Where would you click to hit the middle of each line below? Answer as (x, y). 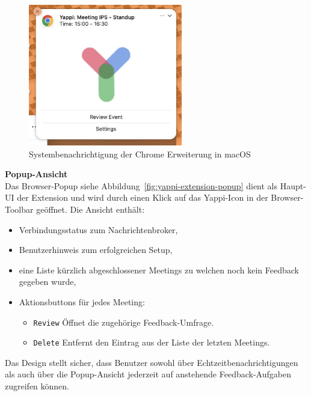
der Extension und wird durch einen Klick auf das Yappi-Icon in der (143, 197)
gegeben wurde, (48, 282)
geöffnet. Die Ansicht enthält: (91, 209)
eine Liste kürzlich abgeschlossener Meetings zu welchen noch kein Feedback (159, 270)
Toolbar (19, 209)
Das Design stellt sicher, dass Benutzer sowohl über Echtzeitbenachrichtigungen (152, 362)
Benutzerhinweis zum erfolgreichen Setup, (96, 250)
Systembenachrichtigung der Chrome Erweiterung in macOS (140, 154)
